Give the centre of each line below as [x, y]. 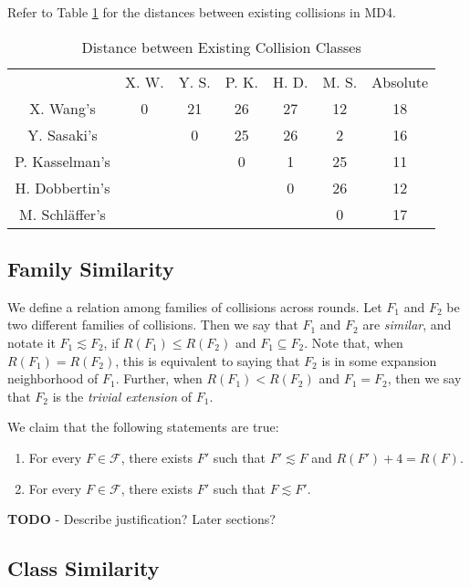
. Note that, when [354, 342]
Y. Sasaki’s [63, 134]
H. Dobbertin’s [63, 187]
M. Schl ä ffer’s [63, 214]
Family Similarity [91, 268]
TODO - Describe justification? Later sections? [141, 519]
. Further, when [159, 378]
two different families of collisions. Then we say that [153, 325]
